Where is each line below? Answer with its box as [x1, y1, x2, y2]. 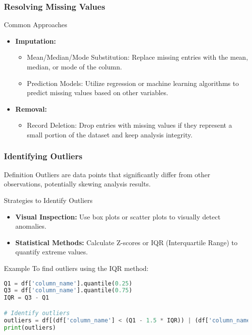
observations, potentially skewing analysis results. [4, 179, 151, 189]
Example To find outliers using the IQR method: [4, 263, 149, 273]
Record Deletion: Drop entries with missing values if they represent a [27, 120, 232, 130]
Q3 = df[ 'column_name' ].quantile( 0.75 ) [4, 287, 132, 294]
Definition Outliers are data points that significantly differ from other [4, 169, 210, 179]
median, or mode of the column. [27, 62, 122, 71]
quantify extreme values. [15, 247, 88, 257]
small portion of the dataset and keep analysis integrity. [27, 129, 193, 139]
